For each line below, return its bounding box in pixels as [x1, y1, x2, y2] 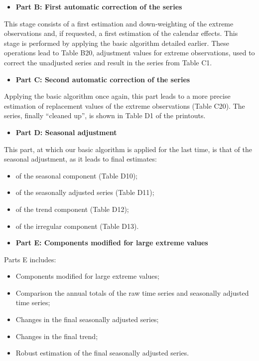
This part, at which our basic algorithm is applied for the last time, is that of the [4, 144, 252, 154]
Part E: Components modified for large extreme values [15, 237, 208, 248]
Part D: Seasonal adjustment [15, 127, 117, 137]
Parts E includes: [4, 254, 56, 264]
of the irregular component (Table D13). [15, 220, 139, 231]
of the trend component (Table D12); [15, 203, 129, 214]
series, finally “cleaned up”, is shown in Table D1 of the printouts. [4, 110, 206, 121]
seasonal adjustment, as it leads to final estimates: [4, 154, 157, 164]
